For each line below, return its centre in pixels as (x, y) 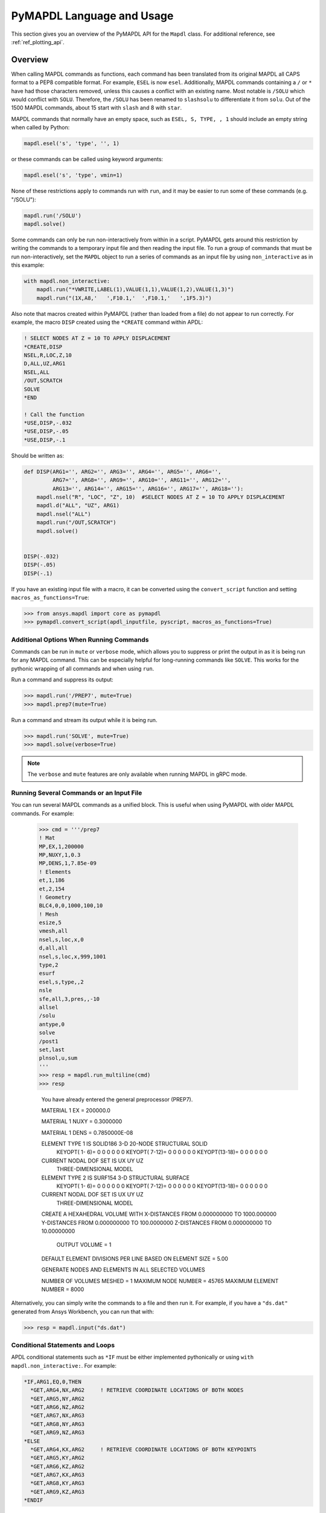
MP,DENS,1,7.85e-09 (68, 863)
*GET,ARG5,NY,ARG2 (57, 1399)
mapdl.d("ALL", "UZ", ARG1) (78, 506)
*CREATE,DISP (43, 347)
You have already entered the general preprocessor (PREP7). (117, 1099)
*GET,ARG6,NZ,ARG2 (57, 1407)
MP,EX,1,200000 (61, 846)
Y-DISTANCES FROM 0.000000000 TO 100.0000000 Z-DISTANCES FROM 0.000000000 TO (156, 1223)
